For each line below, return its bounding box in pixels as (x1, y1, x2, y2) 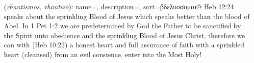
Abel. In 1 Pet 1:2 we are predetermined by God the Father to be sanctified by (4, 21, 241, 31)
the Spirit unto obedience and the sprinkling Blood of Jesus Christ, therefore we (4, 30, 245, 40)
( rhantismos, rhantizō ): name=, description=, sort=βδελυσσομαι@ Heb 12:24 (4, 1, 234, 11)
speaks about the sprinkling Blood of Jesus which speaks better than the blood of (4, 11, 250, 21)
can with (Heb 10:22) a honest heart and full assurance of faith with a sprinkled (4, 40, 245, 50)
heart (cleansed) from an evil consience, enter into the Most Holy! (4, 49, 202, 59)
